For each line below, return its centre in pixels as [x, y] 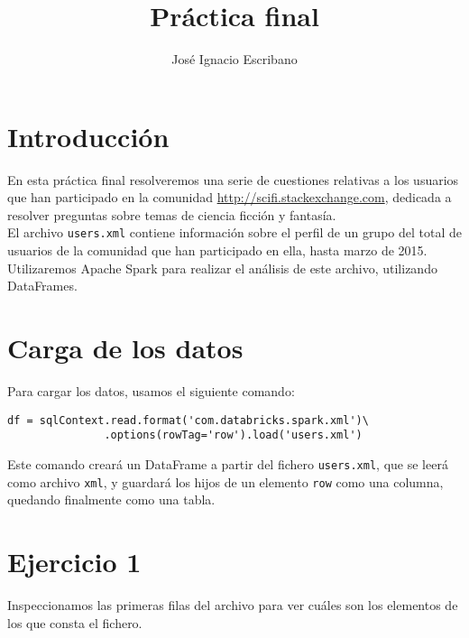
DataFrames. [42, 286]
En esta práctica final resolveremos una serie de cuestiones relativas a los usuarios [233, 179]
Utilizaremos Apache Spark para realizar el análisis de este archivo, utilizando [222, 268]
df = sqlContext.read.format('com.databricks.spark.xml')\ [188, 420]
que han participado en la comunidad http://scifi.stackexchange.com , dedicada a [230, 197]
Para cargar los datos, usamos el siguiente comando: [151, 391]
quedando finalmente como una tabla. [111, 499]
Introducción [88, 136]
